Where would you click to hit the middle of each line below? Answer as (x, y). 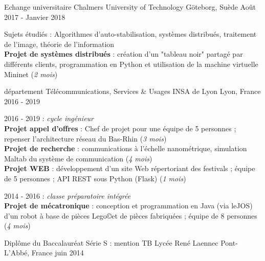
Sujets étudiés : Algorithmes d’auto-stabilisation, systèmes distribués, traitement (130, 34)
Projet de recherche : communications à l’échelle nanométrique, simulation (126, 148)
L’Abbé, (17, 253)
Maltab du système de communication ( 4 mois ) (78, 158)
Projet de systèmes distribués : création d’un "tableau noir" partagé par (124, 54)
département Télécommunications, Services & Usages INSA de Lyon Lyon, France (132, 91)
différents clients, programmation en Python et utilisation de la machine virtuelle (131, 64)
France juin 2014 (58, 253)
